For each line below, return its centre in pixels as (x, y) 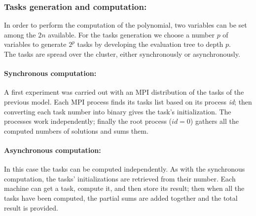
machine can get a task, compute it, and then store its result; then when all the (124, 188)
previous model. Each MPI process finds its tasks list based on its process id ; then (128, 101)
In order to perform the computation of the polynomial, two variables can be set (126, 25)
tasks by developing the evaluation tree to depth (150, 44)
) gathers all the (214, 121)
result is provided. (31, 207)
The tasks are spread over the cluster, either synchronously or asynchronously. (122, 54)
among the (20, 34)
